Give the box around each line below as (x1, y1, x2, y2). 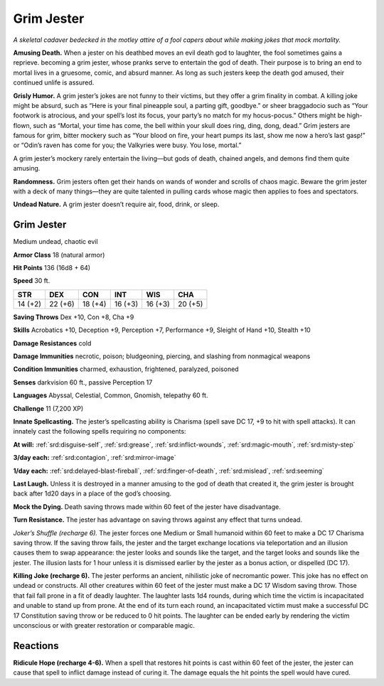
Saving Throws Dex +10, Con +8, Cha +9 (13, 313, 134, 321)
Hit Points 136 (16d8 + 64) (13, 264, 91, 272)
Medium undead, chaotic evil (13, 237, 99, 246)
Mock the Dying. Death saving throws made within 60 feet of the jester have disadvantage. (13, 502, 281, 511)
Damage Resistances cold (13, 338, 92, 348)
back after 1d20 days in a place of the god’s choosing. (13, 489, 172, 498)
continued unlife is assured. (13, 78, 95, 87)
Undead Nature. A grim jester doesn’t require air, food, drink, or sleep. (13, 200, 220, 209)
